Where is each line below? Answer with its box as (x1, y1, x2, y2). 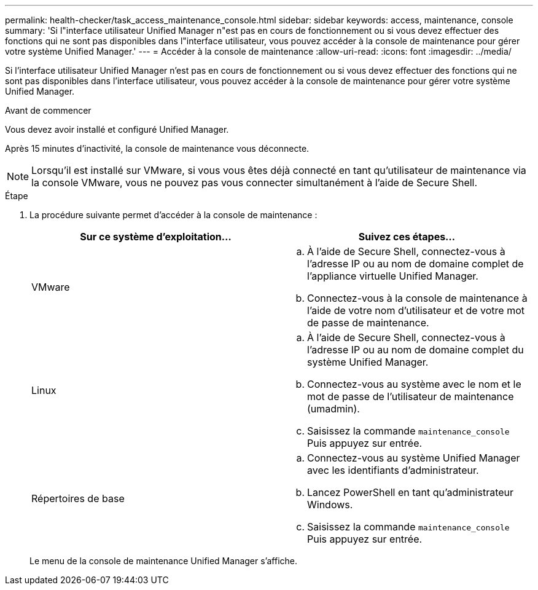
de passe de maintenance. (307, 317, 429, 329)
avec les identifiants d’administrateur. (307, 464, 479, 476)
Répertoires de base (31, 492, 125, 505)
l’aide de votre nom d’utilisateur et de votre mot (307, 304, 525, 317)
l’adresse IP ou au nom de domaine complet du (307, 344, 524, 356)
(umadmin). (307, 403, 360, 415)
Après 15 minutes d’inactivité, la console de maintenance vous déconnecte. (5, 143, 310, 154)
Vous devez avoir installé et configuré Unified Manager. (5, 124, 229, 135)
